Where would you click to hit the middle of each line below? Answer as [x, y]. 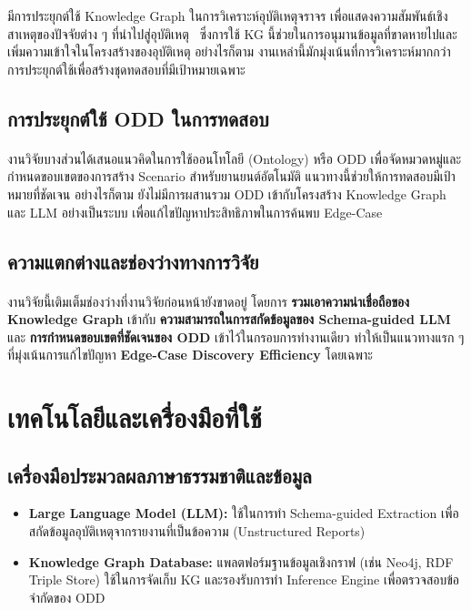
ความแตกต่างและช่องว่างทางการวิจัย [133, 261]
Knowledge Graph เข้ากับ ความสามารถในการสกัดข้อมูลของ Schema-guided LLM [229, 319]
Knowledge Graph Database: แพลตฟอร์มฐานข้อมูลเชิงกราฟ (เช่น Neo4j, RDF [241, 561]
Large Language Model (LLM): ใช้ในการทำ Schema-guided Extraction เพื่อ [244, 513]
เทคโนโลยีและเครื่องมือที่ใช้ [135, 417]
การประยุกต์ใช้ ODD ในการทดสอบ [138, 118]
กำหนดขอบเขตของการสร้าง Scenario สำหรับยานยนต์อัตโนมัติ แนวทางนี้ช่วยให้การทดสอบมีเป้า [231, 176]
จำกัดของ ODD [67, 597]
